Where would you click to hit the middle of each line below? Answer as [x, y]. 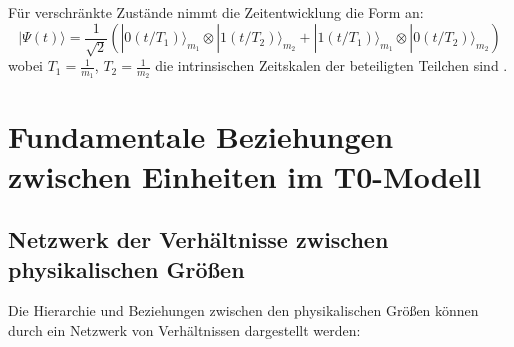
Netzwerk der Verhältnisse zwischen [198, 239]
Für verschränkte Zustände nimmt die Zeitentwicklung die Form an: [216, 12]
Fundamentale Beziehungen [201, 136]
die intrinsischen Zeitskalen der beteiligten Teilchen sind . [331, 65]
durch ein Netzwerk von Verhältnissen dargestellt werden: [184, 330]
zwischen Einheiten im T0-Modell [245, 175]
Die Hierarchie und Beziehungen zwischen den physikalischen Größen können [243, 310]
